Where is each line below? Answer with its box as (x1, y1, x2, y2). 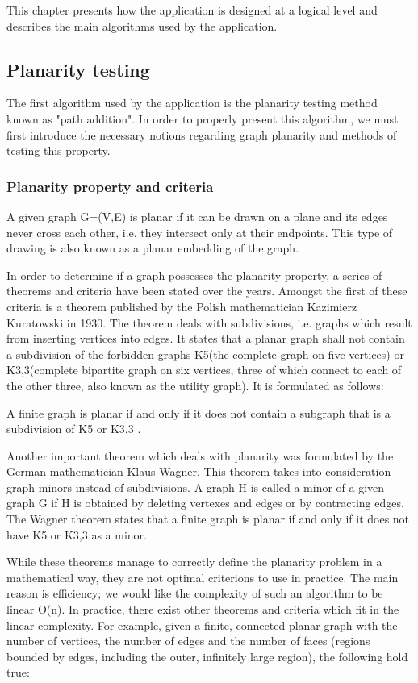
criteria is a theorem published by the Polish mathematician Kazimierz (6, 298, 357, 314)
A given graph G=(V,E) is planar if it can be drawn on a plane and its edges (6, 207, 388, 224)
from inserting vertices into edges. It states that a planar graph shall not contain (6, 330, 405, 347)
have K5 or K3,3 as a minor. (6, 526, 147, 543)
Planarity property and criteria (6, 176, 214, 196)
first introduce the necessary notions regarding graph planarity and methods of (6, 126, 397, 143)
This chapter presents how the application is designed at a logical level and (6, 2, 378, 18)
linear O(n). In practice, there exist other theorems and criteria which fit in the (6, 601, 399, 618)
